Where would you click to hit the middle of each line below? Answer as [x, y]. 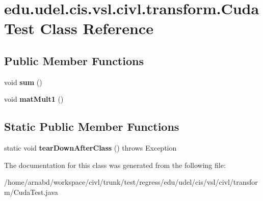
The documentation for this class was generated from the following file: [115, 165]
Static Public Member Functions [92, 126]
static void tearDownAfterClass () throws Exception [90, 148]
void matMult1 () [34, 99]
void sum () [23, 82]
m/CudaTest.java [31, 192]
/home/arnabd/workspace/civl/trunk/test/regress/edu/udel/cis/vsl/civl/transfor [131, 182]
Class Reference [97, 28]
